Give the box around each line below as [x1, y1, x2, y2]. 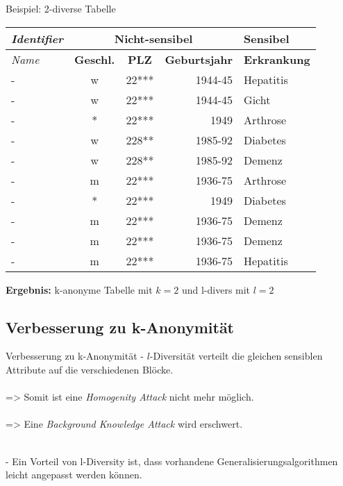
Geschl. [74, 51, 115, 67]
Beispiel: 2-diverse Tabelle [6, 1, 116, 15]
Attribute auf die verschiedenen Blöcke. [6, 362, 174, 376]
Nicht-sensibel [114, 30, 193, 47]
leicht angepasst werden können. [6, 467, 142, 482]
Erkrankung [244, 51, 310, 67]
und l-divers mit [181, 282, 251, 296]
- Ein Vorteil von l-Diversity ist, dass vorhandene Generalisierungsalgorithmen [6, 453, 338, 468]
